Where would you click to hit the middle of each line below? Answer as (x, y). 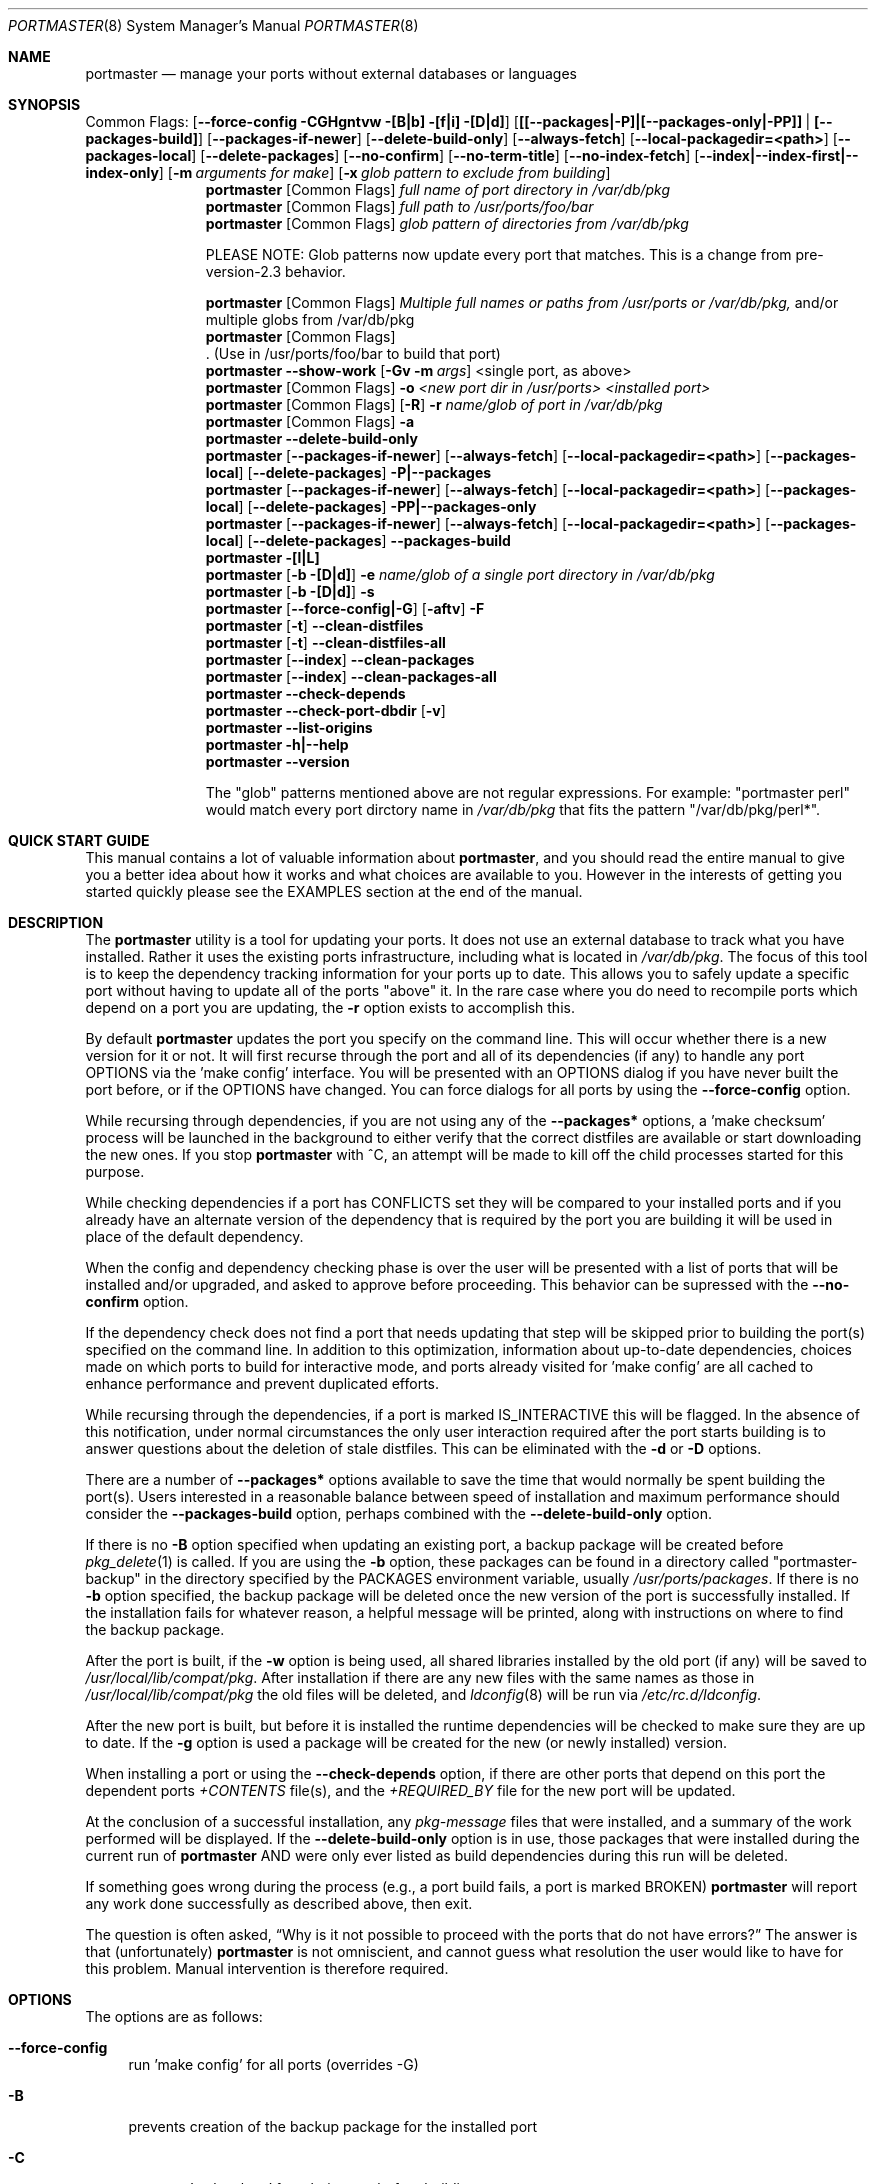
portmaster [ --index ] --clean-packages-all (351, 676)
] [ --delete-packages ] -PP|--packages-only (387, 506)
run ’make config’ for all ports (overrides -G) (273, 2064)
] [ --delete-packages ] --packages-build (374, 540)
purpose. (115, 1171)
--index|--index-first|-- (779, 155)
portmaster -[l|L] (262, 557)
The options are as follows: (174, 2016)
